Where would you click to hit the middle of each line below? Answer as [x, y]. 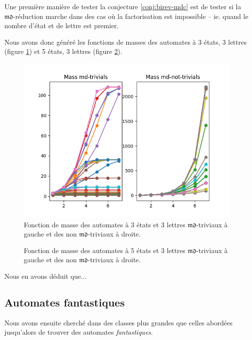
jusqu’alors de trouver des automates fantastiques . [79, 332]
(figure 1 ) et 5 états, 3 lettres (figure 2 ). [63, 51]
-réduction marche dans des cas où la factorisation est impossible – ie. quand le [131, 16]
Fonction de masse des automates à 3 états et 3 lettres [105, 224]
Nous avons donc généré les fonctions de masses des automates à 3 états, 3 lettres [126, 42]
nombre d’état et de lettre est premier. [62, 25]
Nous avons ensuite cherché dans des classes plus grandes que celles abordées [118, 322]
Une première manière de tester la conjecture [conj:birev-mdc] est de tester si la [123, 6]
